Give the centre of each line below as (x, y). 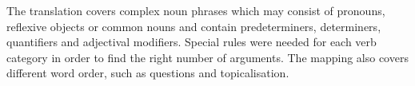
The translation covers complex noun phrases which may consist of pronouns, (196, 10)
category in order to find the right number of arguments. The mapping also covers (207, 57)
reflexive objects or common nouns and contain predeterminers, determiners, (194, 26)
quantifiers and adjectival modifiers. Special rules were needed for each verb (192, 42)
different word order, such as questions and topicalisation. (148, 73)
